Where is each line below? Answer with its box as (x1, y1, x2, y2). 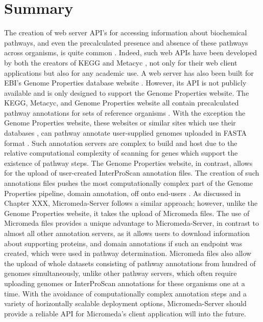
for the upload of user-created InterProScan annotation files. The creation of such (4, 167, 259, 178)
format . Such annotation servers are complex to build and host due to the (4, 137, 237, 148)
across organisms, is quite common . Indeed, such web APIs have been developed (4, 47, 257, 58)
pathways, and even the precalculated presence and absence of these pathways (4, 37, 248, 48)
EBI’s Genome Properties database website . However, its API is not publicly (4, 77, 247, 88)
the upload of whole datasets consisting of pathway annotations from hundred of (4, 257, 256, 268)
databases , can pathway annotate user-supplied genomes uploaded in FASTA (4, 127, 247, 138)
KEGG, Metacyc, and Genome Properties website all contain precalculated (4, 97, 239, 108)
